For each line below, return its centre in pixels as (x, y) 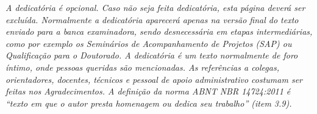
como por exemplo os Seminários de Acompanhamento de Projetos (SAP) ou (149, 43)
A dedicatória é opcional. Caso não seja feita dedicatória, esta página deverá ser (155, 7)
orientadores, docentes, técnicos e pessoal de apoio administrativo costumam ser (154, 79)
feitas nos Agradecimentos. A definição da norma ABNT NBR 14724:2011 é (148, 91)
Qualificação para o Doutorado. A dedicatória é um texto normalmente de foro (152, 55)
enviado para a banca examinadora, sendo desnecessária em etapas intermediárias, (159, 31)
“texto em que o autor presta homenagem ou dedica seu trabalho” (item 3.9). (149, 103)
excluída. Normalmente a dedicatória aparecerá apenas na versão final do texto (152, 19)
